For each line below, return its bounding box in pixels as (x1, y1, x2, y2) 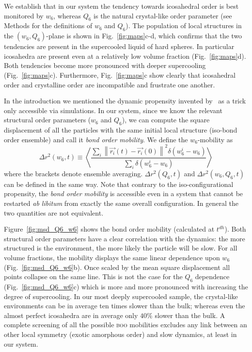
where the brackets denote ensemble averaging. (4, 168, 143, 178)
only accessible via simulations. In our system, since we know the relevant (4, 105, 222, 115)
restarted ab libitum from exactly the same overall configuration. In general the (4, 198, 238, 208)
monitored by (4, 10, 44, 20)
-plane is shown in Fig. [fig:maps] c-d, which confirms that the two (46, 31, 242, 41)
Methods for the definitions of (4, 20, 93, 31)
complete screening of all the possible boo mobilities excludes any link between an (4, 319, 247, 330)
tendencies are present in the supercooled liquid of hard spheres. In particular (4, 41, 235, 51)
